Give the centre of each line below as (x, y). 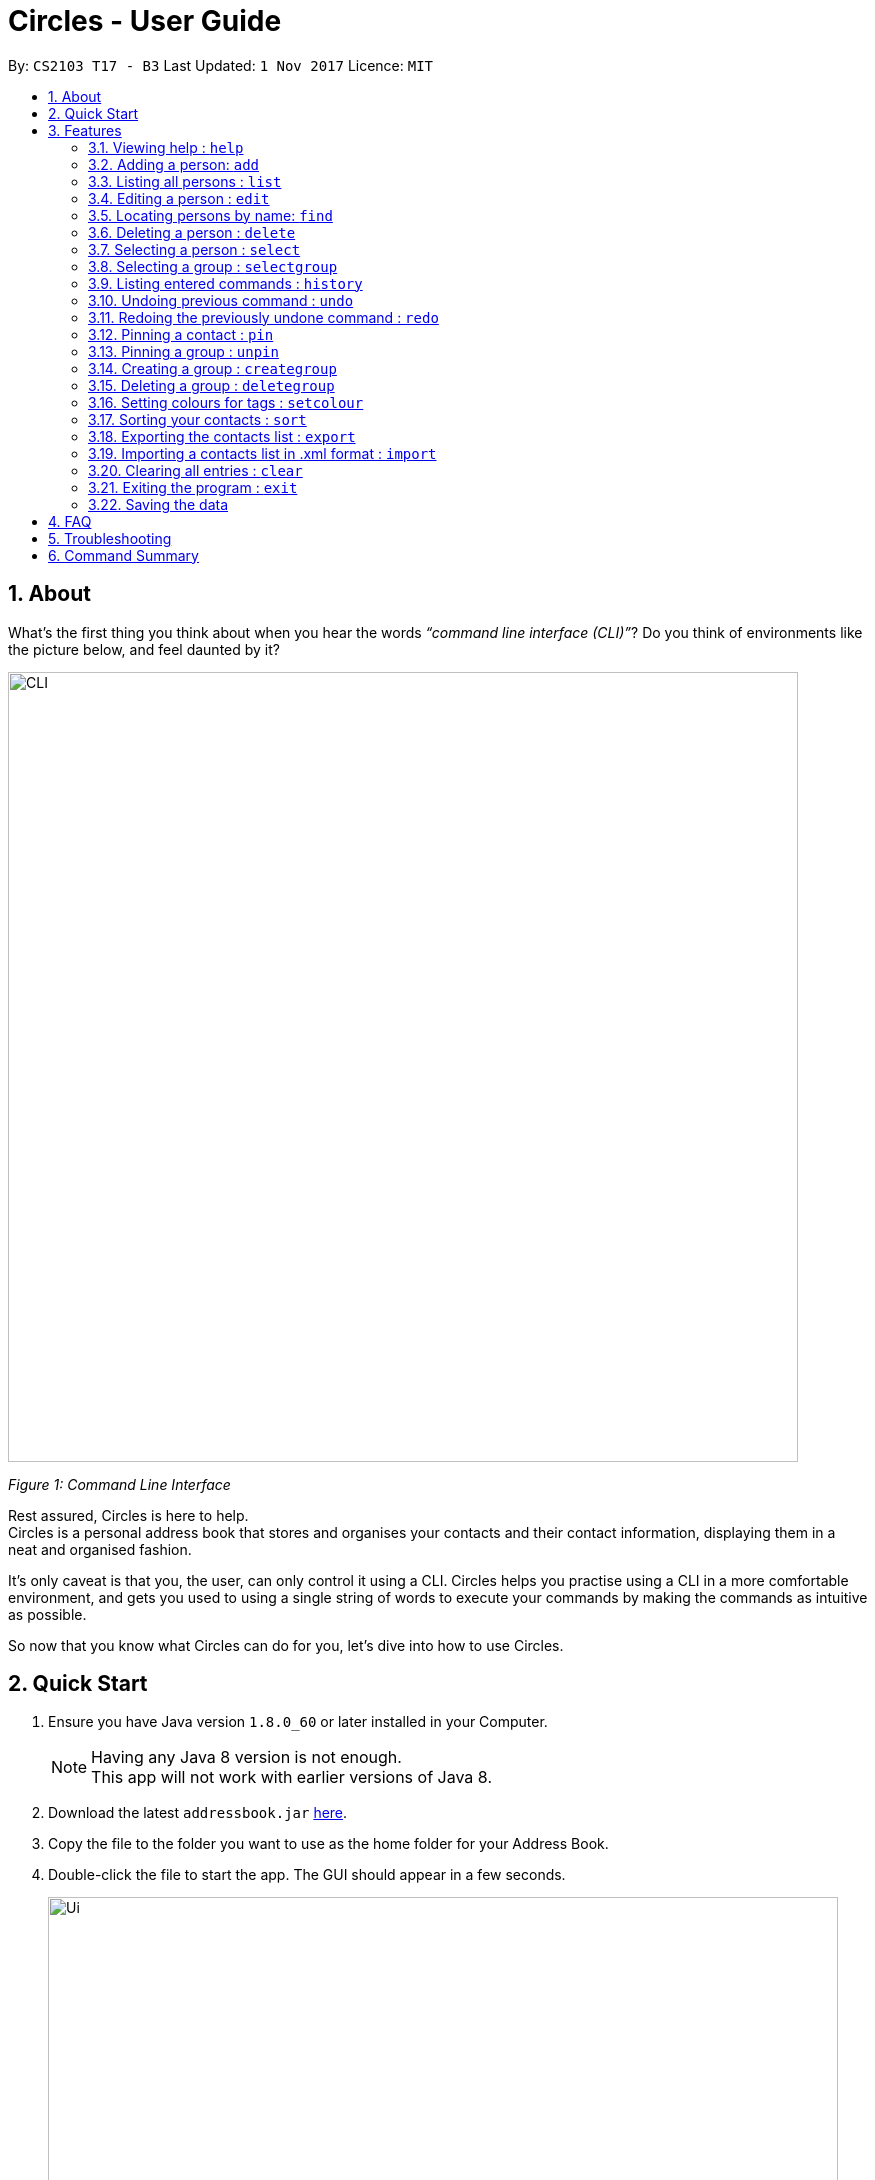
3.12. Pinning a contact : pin (181, 334)
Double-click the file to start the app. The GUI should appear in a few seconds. (307, 1875)
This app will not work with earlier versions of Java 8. (291, 1777)
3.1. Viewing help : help (166, 147)
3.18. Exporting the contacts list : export (222, 436)
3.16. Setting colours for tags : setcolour (226, 402)
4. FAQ (70, 521)
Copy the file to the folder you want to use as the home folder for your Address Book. (328, 1844)
